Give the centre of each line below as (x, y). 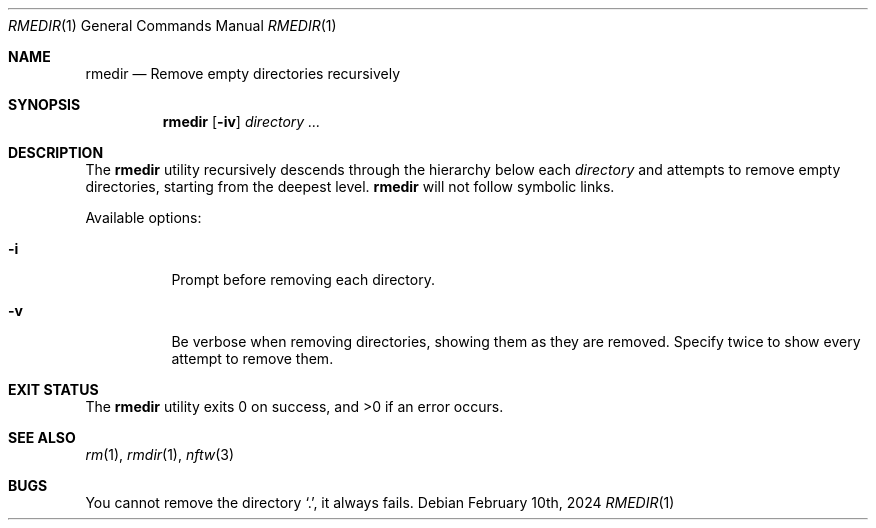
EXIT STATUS (53, 389)
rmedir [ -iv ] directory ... (241, 121)
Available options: (143, 217)
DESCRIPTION (56, 152)
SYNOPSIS (44, 104)
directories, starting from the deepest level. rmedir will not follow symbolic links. (350, 186)
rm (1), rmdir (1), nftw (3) (160, 454)
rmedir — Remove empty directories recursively (243, 73)
